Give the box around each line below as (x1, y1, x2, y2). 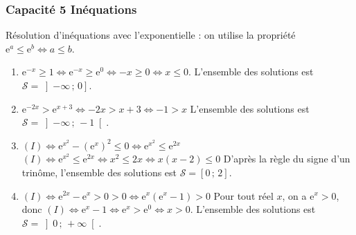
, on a (282, 188, 307, 203)
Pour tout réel (213, 188, 274, 203)
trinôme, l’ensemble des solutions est (21, 164, 177, 179)
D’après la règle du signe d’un (223, 151, 350, 166)
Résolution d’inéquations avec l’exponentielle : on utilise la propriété (6, 28, 296, 42)
